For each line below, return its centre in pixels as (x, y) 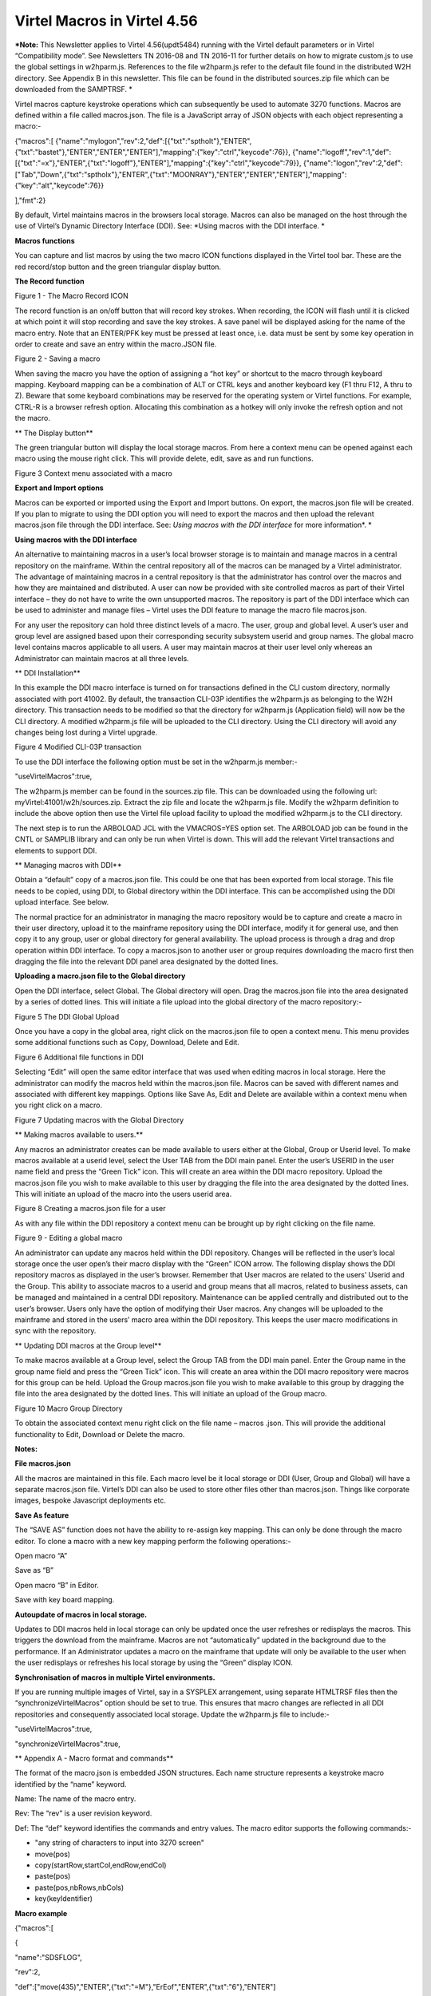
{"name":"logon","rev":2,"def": (353, 163)
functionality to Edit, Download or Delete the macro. (100, 1434)
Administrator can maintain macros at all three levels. (102, 658)
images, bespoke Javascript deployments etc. (91, 1500)
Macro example (41, 1913)
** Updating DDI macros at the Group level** (88, 1345)
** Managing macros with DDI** (68, 865)
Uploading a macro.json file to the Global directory (100, 976)
